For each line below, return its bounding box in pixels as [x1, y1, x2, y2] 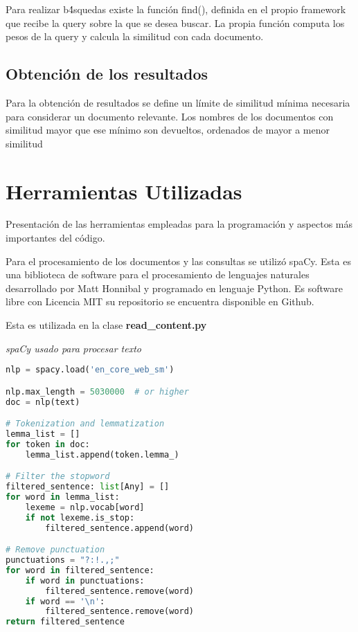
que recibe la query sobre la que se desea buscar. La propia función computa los [6, 15, 345, 30]
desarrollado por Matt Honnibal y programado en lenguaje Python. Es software [6, 280, 343, 295]
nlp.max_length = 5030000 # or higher [6, 386, 189, 397]
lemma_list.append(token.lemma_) [25, 449, 179, 460]
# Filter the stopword [6, 471, 110, 482]
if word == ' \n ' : [25, 596, 105, 606]
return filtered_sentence [6, 617, 125, 627]
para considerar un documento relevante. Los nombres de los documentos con [6, 109, 334, 123]
